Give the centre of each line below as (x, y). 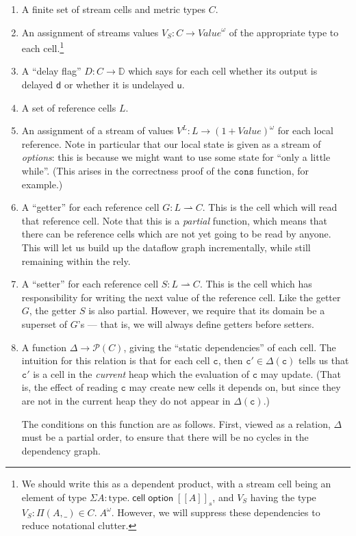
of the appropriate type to (284, 32)
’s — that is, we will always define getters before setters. (196, 323)
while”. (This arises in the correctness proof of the (126, 170)
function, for (283, 170)
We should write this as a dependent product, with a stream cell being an (176, 484)
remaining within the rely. (76, 260)
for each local (305, 130)
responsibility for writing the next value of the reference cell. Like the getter (181, 297)
